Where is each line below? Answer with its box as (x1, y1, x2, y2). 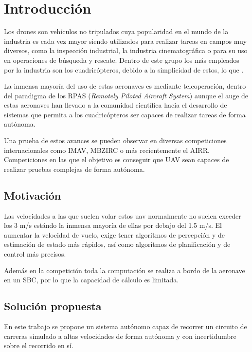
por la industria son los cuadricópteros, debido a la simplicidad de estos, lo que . (4, 64, 244, 74)
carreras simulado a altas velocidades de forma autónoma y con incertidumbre (4, 331, 236, 341)
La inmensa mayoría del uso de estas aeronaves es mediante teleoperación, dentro (4, 81, 246, 91)
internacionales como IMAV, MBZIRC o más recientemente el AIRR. (4, 145, 210, 155)
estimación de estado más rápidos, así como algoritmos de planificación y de (4, 239, 231, 249)
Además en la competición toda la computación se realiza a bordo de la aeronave (4, 265, 245, 275)
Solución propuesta (4, 298, 102, 314)
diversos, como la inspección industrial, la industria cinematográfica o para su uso (4, 45, 248, 56)
